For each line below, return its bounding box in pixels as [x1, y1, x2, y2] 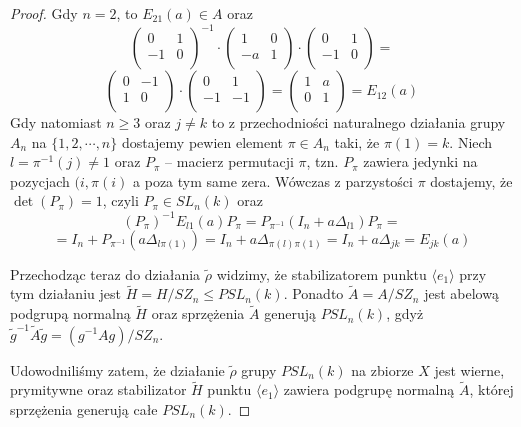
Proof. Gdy [10, 3, 78, 23]
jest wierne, [434, 359, 505, 380]
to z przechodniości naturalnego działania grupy [211, 112, 506, 133]
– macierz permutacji [165, 151, 294, 172]
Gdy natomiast [10, 112, 102, 133]
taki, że [334, 131, 380, 152]
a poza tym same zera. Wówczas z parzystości [133, 170, 413, 191]
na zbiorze [351, 359, 414, 380]
